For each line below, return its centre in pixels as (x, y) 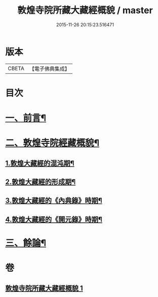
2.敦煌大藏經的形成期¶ (41, 182)
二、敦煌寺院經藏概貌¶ (52, 143)
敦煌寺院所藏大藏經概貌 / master (85, 10)
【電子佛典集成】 (49, 69)
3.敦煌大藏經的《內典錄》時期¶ (54, 201)
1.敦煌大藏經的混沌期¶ (40, 163)
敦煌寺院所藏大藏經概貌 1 (44, 288)
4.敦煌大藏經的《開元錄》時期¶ (54, 219)
